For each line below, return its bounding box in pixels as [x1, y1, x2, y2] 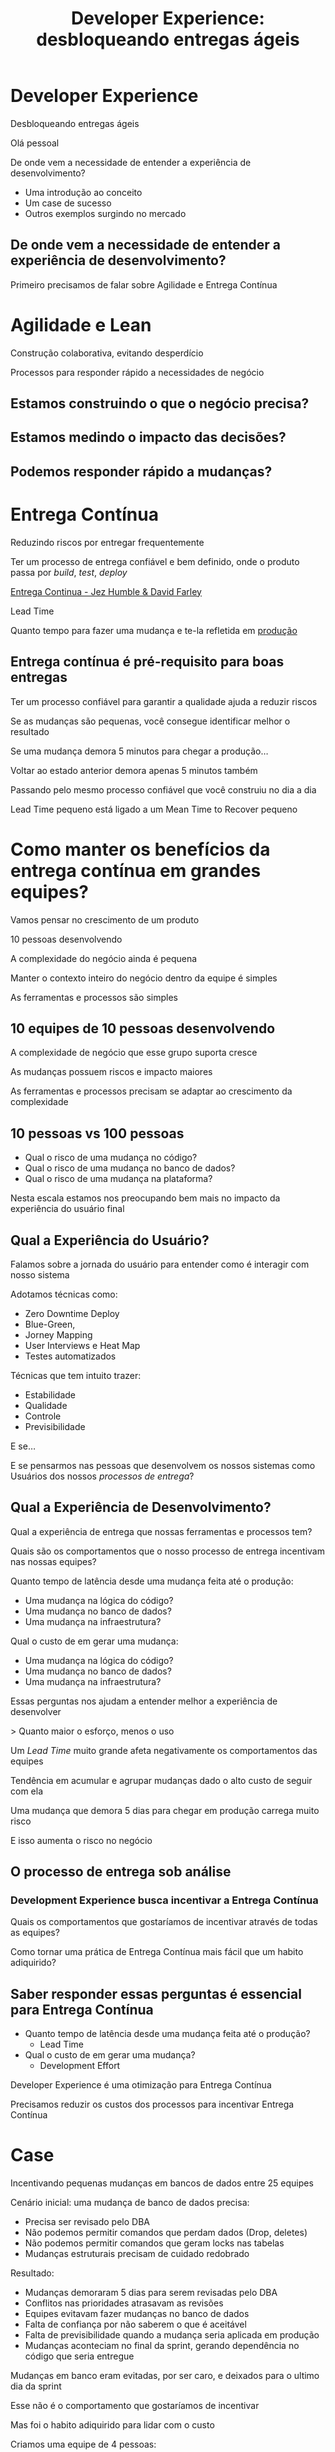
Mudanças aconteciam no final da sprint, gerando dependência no [24, 2340, 300, 2352]
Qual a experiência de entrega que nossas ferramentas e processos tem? [10, 1525, 313, 1537]
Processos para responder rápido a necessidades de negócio [10, 366, 265, 378]
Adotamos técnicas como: [10, 1288, 118, 1300]
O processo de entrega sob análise [10, 1863, 232, 1881]
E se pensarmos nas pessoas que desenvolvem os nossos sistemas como [10, 1459, 316, 1471]
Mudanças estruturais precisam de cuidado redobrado [24, 2248, 250, 2260]
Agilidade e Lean [10, 313, 152, 336]
